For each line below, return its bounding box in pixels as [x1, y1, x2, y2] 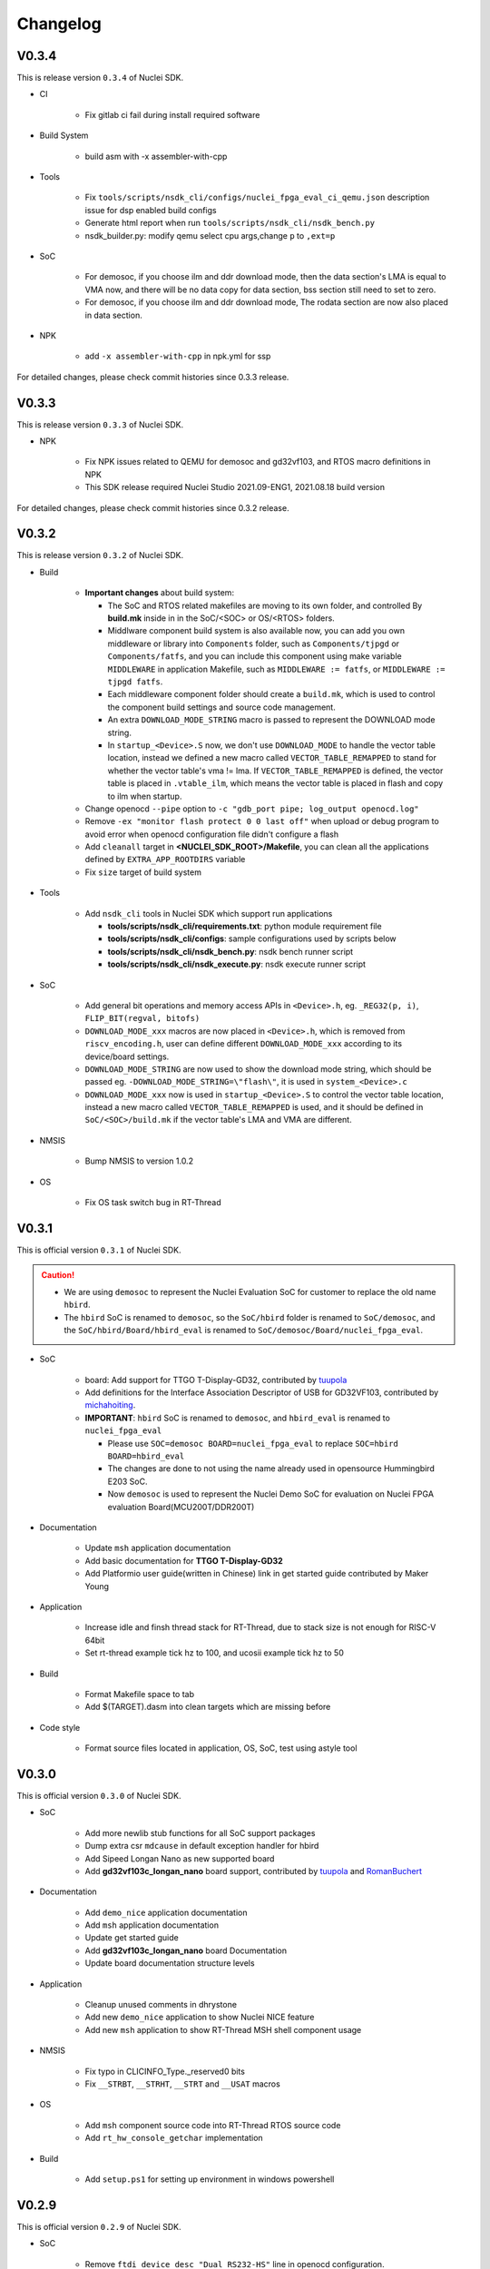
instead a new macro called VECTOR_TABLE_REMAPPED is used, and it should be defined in [84, 1102, 424, 1113]
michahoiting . [84, 1400, 136, 1410]
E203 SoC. [107, 1476, 149, 1487]
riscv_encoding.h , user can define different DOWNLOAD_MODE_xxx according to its [84, 1038, 403, 1049]
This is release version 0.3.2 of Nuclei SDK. [16, 550, 184, 561]
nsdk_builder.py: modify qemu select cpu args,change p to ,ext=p [84, 230, 336, 241]
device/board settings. [84, 1051, 170, 1062]
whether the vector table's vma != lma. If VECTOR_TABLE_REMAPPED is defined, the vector [107, 765, 444, 776]
